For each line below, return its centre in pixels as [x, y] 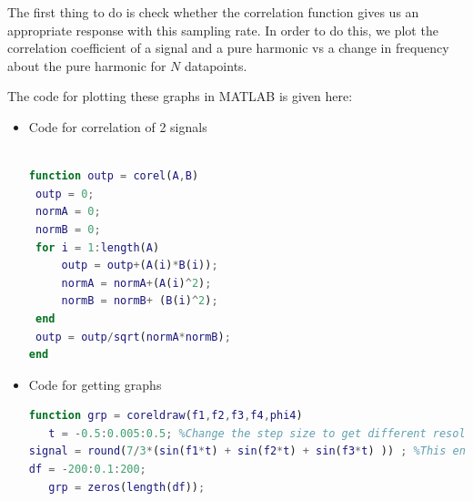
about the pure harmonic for [87, 65]
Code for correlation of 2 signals [118, 126]
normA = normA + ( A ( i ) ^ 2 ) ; [136, 283]
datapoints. [216, 65]
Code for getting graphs [95, 384]
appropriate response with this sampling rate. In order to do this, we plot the [223, 30]
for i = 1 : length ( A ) [97, 247]
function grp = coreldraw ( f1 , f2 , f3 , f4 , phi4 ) [166, 416]
